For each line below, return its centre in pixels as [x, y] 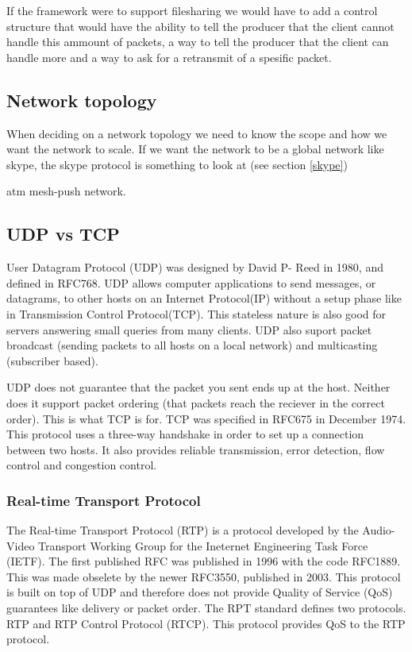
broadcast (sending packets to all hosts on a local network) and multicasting [192, 345]
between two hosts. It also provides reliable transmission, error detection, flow [196, 449]
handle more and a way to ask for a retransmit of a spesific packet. [169, 57]
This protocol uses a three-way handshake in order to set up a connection [185, 434]
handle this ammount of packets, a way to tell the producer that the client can [198, 42]
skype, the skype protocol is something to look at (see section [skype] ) [177, 164]
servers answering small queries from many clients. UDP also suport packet [189, 329]
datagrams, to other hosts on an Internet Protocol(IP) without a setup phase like [204, 298]
